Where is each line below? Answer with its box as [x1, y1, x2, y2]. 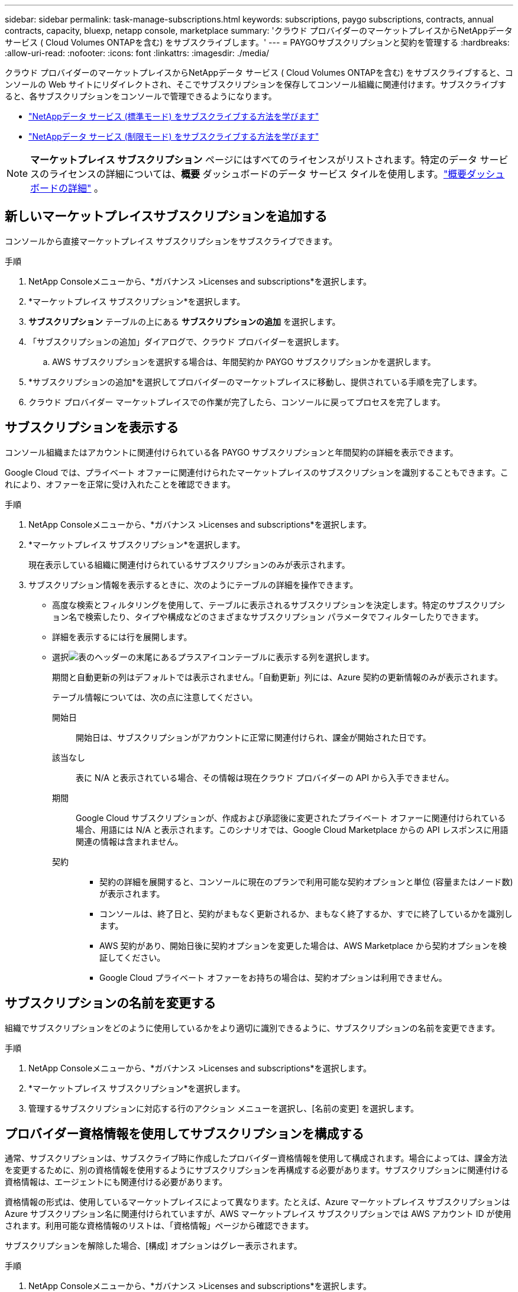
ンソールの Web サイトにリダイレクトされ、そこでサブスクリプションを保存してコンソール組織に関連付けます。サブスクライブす [5, 79, 507, 89]
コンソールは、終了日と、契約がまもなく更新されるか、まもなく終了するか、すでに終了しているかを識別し [99, 908, 513, 919]
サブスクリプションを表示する [5, 420, 179, 435]
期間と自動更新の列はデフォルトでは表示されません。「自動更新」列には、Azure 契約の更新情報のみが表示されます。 [52, 671, 503, 682]
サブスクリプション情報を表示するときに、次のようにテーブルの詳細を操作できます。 [28, 579, 358, 590]
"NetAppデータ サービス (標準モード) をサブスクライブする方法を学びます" [28, 111, 319, 121]
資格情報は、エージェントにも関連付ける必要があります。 [5, 1177, 228, 1187]
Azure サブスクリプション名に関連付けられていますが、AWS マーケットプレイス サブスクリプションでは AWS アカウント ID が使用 [5, 1209, 511, 1219]
